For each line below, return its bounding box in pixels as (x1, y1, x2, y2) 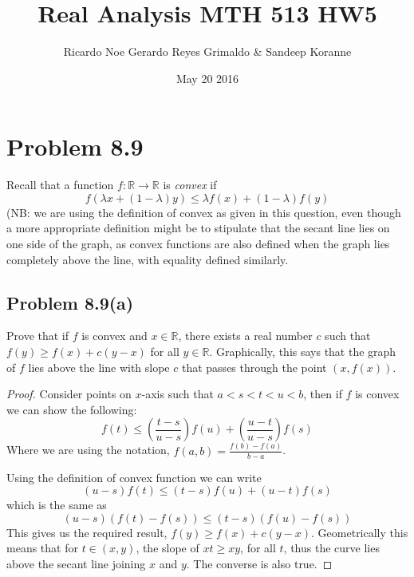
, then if (303, 385, 342, 402)
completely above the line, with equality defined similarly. (6, 251, 289, 267)
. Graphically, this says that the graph (209, 343, 396, 360)
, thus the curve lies (283, 539, 380, 556)
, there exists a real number (178, 327, 313, 344)
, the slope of (136, 539, 199, 556)
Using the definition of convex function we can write (6, 468, 262, 485)
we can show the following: (6, 401, 137, 417)
